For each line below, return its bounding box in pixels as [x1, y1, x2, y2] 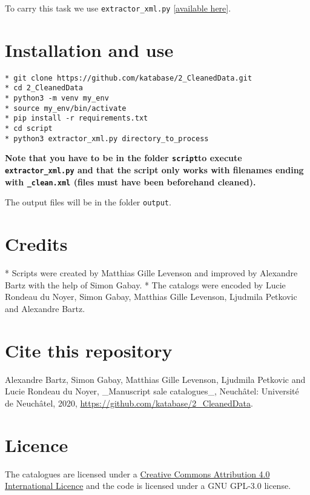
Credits [5, 231, 68, 256]
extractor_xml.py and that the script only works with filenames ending [5, 164, 304, 176]
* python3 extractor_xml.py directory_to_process [5, 134, 209, 143]
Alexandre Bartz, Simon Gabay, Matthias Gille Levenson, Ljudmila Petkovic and [5, 373, 306, 385]
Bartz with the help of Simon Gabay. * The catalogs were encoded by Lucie [5, 278, 286, 291]
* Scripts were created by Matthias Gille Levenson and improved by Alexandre [5, 267, 298, 279]
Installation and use [5, 37, 174, 62]
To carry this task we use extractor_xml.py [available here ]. [5, 2, 231, 14]
